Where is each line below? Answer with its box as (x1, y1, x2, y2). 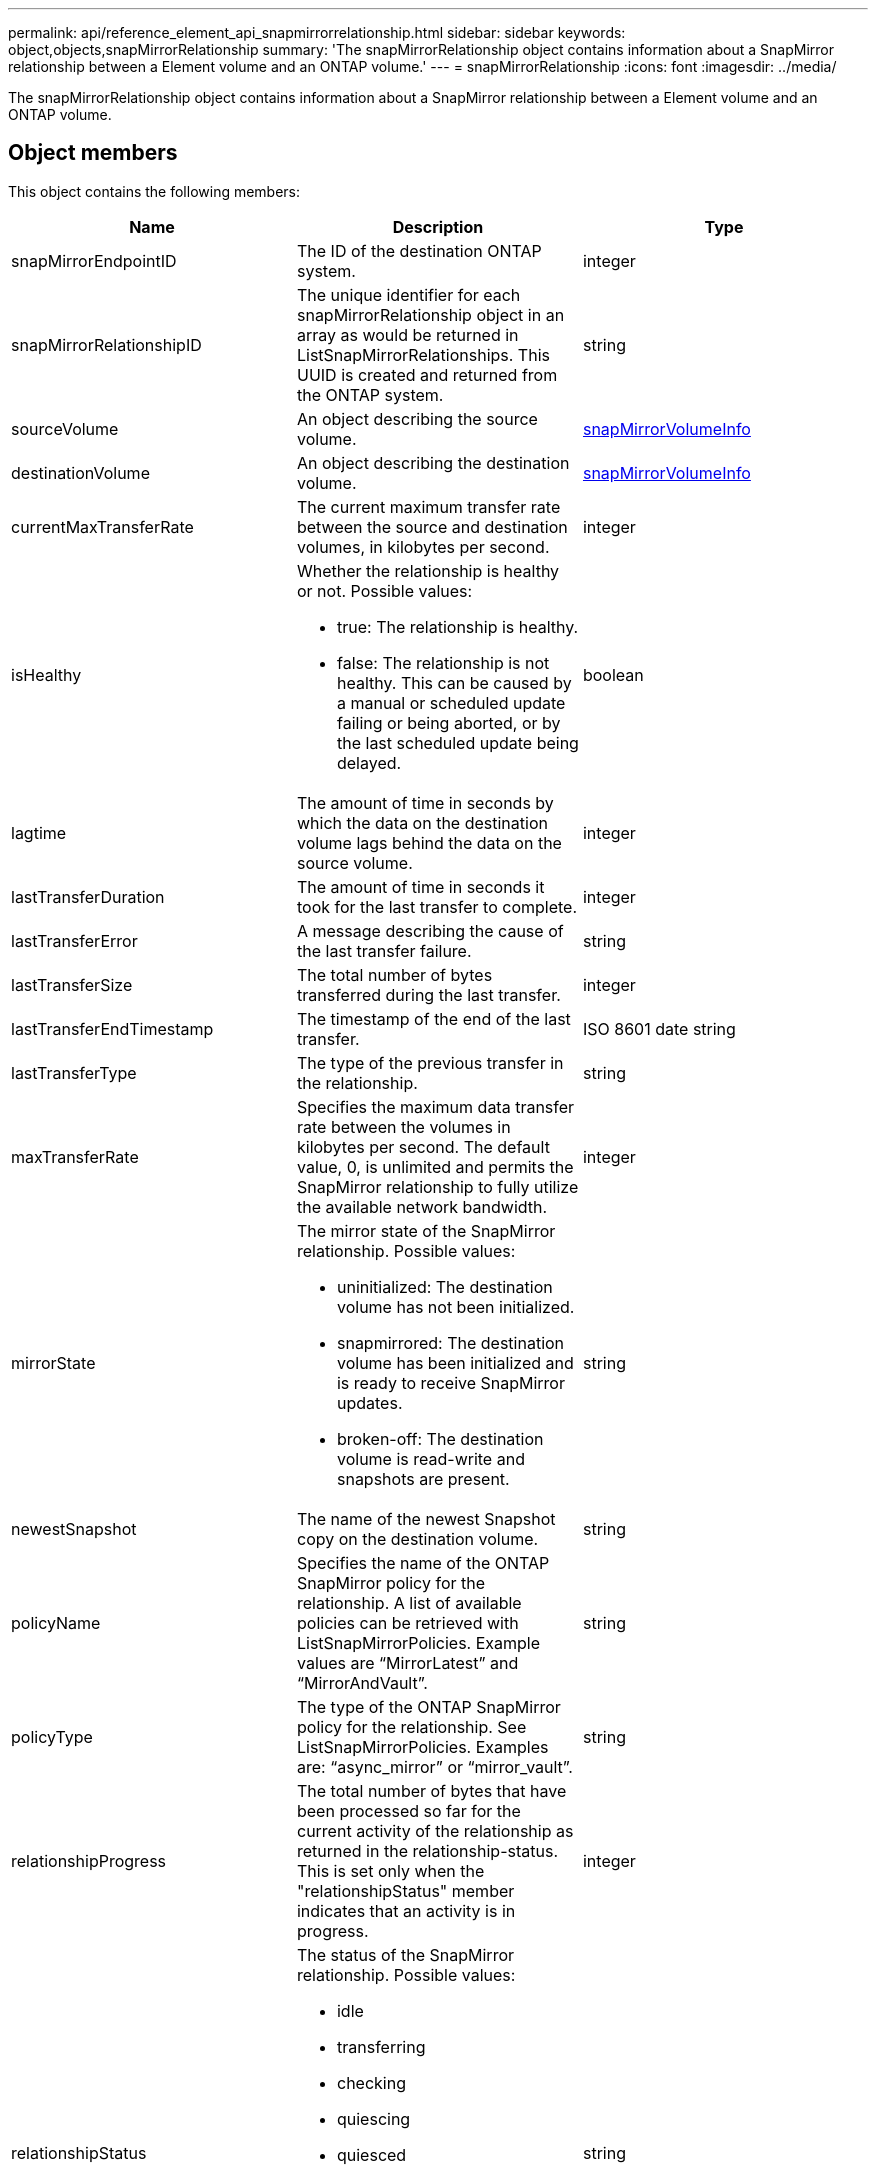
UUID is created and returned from (296, 364, 558, 385)
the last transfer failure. (296, 940, 472, 961)
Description (392, 216, 484, 237)
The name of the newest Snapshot (296, 1508, 556, 1529)
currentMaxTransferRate (11, 516, 194, 537)
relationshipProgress (11, 1850, 167, 1871)
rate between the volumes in (296, 1116, 511, 1137)
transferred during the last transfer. (296, 984, 561, 1005)
